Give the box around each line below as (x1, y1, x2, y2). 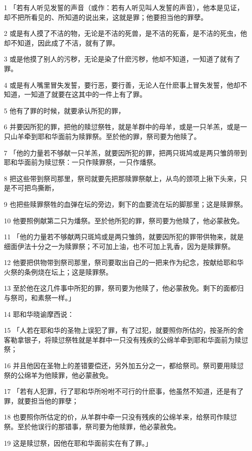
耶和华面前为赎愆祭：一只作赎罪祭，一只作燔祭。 (4, 157, 160, 167)
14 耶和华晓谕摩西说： (4, 309, 74, 319)
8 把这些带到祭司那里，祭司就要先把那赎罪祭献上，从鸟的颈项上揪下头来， (4, 173, 240, 183)
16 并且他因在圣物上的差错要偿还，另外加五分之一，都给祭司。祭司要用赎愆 (4, 360, 244, 371)
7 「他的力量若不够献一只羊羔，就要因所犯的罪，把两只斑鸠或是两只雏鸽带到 (4, 147, 247, 157)
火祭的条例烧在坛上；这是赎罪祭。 (4, 266, 112, 277)
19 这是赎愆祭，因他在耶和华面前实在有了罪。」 (4, 437, 152, 448)
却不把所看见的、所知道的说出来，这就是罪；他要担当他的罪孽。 (4, 12, 207, 22)
